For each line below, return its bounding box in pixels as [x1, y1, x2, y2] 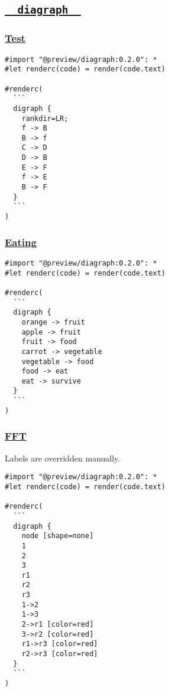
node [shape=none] [21, 532, 94, 541]
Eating [5, 234, 37, 249]
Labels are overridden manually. [5, 451, 121, 464]
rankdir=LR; [21, 114, 69, 123]
